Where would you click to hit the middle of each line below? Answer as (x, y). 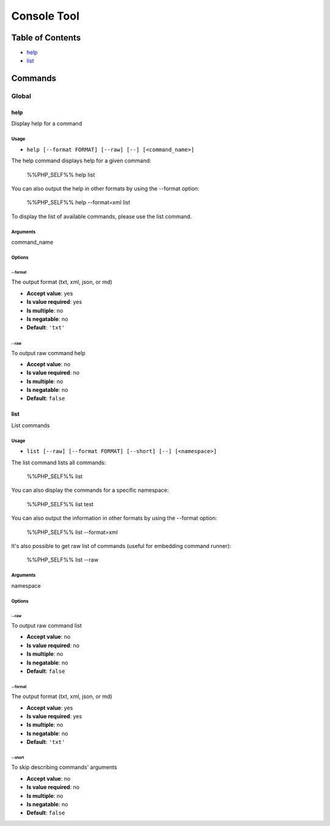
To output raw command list (46, 625)
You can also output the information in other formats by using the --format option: (114, 518)
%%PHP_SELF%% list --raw (63, 560)
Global (21, 96)
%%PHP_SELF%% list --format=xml (72, 532)
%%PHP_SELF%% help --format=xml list (79, 203)
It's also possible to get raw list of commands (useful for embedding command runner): (121, 546)
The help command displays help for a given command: (81, 161)
